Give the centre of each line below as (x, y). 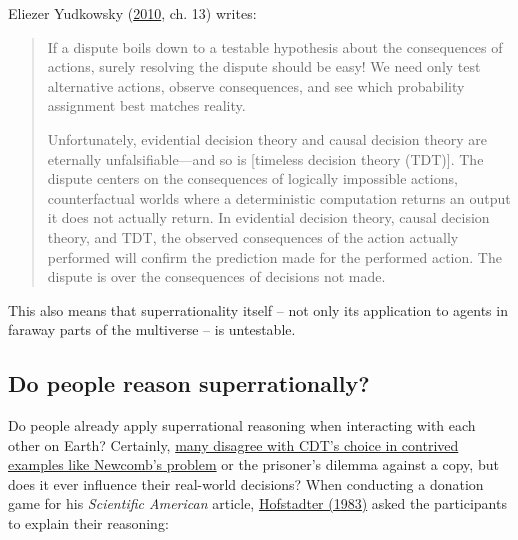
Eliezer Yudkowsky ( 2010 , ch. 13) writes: (132, 13)
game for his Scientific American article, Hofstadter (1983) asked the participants (257, 503)
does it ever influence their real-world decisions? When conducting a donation (246, 483)
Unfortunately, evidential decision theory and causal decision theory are (267, 138)
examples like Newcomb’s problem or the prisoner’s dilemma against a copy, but (253, 464)
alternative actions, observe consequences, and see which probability (256, 85)
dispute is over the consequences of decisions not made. (216, 276)
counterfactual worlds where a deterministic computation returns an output (279, 197)
